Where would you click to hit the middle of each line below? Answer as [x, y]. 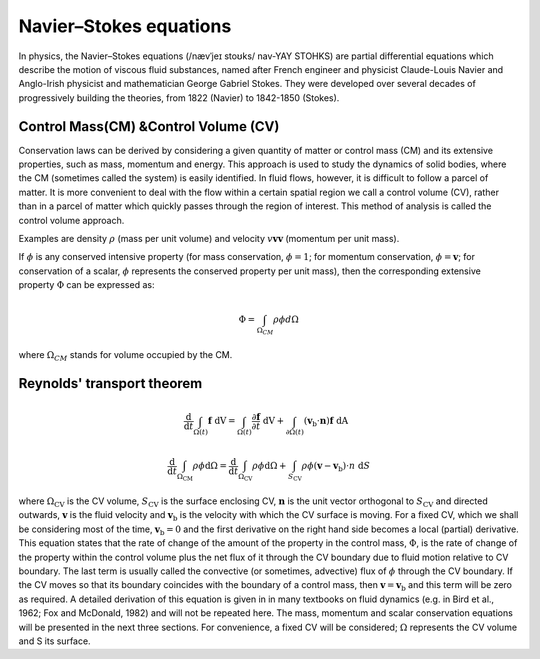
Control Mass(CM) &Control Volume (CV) [149, 126]
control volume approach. [71, 220]
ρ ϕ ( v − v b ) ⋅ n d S [336, 467]
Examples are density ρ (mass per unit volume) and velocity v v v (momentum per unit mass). [209, 238]
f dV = [221, 421]
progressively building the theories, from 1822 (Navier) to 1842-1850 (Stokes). [179, 97]
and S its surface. [54, 641]
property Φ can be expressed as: [86, 285]
